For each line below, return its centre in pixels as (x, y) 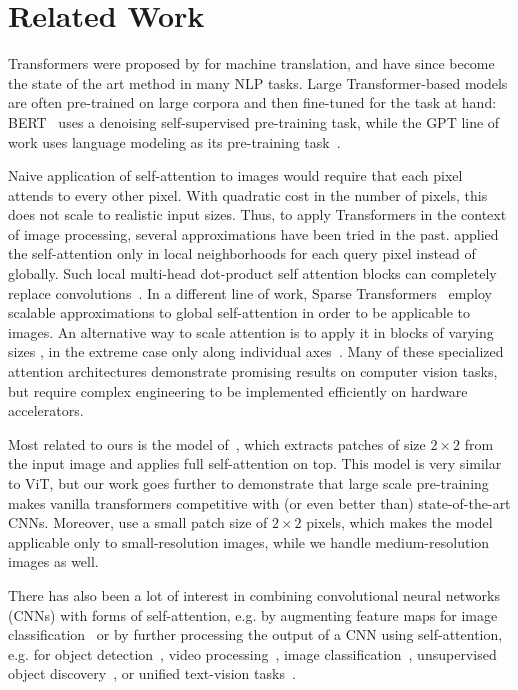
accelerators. (46, 410)
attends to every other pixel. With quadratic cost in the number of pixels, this (248, 194)
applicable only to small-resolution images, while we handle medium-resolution (249, 541)
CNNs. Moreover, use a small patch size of (138, 522)
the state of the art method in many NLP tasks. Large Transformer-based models (258, 82)
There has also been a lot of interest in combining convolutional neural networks (254, 594)
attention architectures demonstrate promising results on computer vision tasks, (253, 371)
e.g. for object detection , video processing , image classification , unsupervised (252, 653)
